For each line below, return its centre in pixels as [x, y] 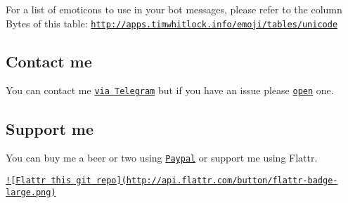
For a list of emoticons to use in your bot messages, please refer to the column [174, 9]
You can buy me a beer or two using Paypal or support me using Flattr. [162, 158]
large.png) [31, 192]
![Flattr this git [49, 180]
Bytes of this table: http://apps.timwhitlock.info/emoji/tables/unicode [172, 23]
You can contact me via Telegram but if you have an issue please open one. [170, 90]
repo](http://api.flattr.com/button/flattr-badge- [217, 180]
